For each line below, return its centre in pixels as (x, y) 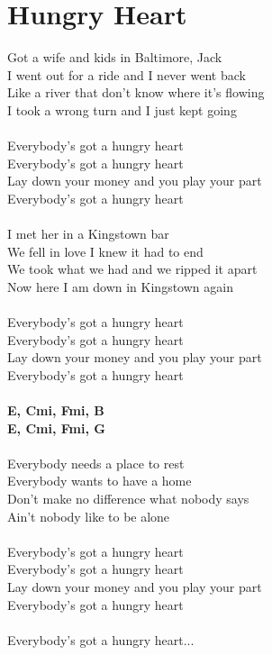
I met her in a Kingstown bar (88, 234)
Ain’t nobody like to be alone (89, 516)
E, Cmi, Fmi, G (56, 428)
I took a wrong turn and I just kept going (122, 109)
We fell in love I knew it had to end (105, 251)
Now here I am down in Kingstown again (120, 286)
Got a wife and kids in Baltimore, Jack (115, 57)
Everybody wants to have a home (100, 481)
